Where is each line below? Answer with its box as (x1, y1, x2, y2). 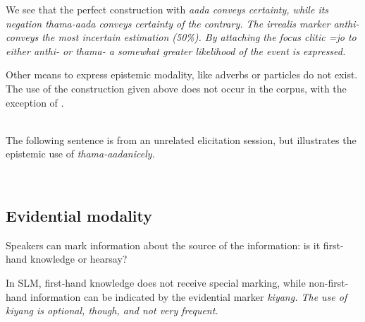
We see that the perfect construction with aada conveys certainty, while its (6, 2, 329, 16)
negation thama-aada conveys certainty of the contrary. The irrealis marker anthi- (6, 16, 359, 30)
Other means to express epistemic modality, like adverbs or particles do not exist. (6, 67, 358, 82)
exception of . (6, 95, 64, 109)
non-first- (309, 275, 349, 290)
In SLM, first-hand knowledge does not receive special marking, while (6, 275, 306, 290)
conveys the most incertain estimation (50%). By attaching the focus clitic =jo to (6, 30, 357, 44)
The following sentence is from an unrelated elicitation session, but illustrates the (6, 132, 357, 147)
